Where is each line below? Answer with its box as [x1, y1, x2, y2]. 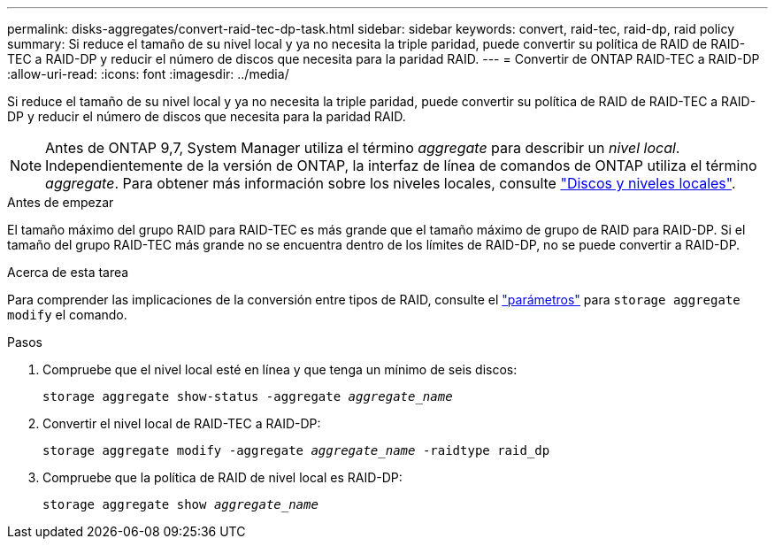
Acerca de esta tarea [7, 265, 129, 280]
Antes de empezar [7, 195, 114, 210]
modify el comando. [7, 307, 127, 322]
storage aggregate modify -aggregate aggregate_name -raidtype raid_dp [42, 443, 550, 458]
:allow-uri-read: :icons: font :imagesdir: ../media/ [7, 66, 289, 81]
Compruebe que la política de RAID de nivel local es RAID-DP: [42, 470, 403, 485]
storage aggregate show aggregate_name [42, 497, 318, 511]
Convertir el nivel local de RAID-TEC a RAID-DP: [42, 416, 321, 431]
